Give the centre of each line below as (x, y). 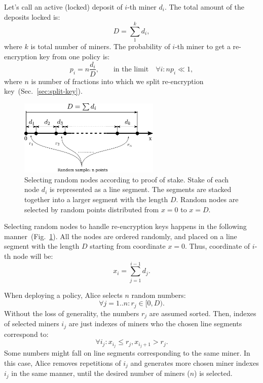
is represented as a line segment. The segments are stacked (140, 189)
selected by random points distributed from (92, 209)
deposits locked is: (32, 16)
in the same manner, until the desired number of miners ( (101, 373)
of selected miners (32, 323)
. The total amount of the (204, 7)
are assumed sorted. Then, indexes (203, 313)
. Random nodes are (207, 199)
